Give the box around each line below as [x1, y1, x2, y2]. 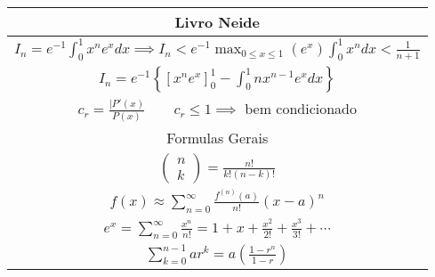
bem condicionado [245, 98, 357, 119]
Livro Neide [174, 12, 260, 32]
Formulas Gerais [166, 127, 269, 149]
